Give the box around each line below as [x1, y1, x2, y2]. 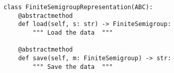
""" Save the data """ [33, 63, 113, 70]
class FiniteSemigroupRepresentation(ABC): [4, 4, 153, 11]
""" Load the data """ [33, 29, 113, 36]
